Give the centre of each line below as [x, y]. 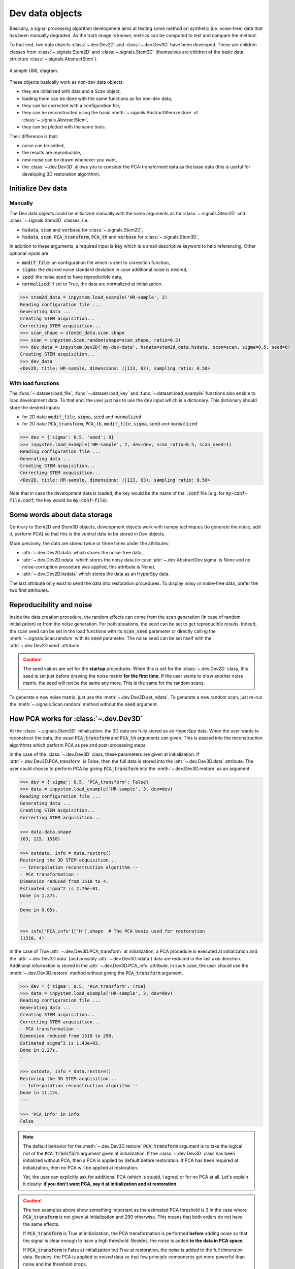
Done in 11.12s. [40, 1093]
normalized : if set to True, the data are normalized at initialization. [92, 284]
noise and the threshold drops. [55, 1264]
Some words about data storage [61, 514]
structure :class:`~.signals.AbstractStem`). [54, 59]
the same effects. [41, 1224]
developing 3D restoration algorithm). [61, 174]
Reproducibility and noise [51, 605]
